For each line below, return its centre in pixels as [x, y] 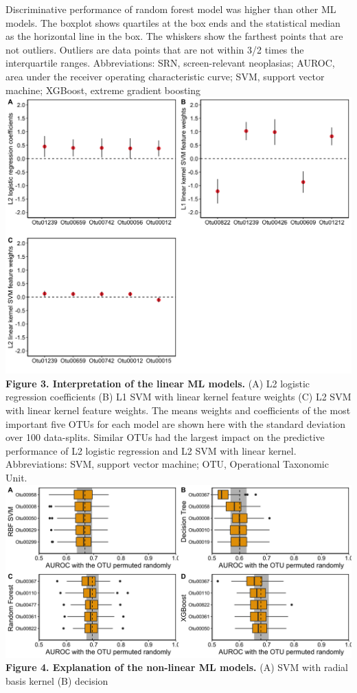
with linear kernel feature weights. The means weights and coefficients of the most [178, 410]
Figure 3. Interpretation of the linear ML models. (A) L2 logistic [158, 383]
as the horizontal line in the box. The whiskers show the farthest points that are [174, 36]
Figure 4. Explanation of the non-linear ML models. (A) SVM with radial [177, 667]
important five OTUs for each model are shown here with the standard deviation [176, 423]
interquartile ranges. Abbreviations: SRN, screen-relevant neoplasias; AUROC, [170, 63]
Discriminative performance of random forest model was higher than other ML [171, 9]
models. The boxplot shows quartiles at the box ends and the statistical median [173, 22]
